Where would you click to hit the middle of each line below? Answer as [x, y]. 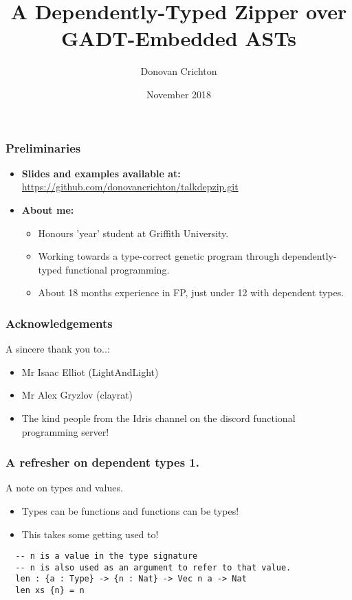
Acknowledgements [59, 323]
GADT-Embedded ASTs [179, 38]
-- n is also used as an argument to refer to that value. [153, 567]
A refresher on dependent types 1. [102, 462]
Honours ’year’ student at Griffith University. [133, 233]
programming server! [65, 431]
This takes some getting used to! [90, 534]
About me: [48, 209]
